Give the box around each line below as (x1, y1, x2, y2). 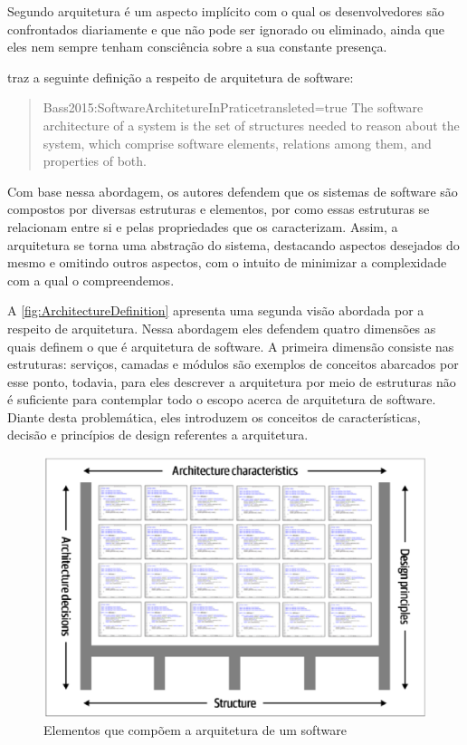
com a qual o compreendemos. (7, 270, 175, 289)
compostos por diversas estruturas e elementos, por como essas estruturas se (7, 199, 430, 218)
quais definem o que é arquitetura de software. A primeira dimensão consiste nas (7, 336, 454, 355)
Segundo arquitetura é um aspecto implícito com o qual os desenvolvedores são (7, 2, 444, 20)
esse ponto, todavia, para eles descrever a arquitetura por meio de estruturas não (7, 372, 456, 391)
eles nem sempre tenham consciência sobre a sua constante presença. (7, 37, 387, 56)
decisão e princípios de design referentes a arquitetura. (7, 425, 309, 444)
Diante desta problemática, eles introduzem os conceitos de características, (7, 407, 421, 426)
